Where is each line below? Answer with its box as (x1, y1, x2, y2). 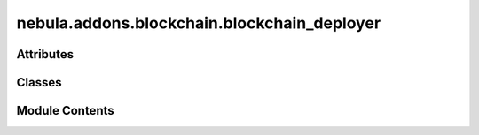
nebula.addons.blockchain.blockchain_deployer (16, 13, 381, 33)
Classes (16, 75, 62, 90)
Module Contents (16, 103, 114, 118)
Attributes (16, 47, 75, 62)
